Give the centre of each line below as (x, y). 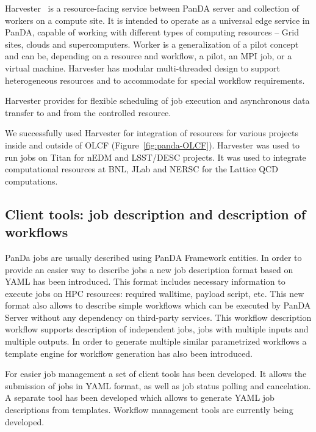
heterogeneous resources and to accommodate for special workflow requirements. (155, 80)
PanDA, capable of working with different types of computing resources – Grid (152, 32)
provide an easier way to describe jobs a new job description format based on (149, 269)
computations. (31, 181)
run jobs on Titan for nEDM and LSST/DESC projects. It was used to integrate (156, 157)
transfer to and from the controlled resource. (88, 112)
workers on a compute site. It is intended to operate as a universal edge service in (157, 20)
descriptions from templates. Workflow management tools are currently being (149, 410)
